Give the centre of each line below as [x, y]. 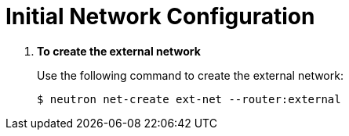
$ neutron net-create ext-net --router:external [189, 99]
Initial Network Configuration [160, 16]
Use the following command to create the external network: [190, 75]
